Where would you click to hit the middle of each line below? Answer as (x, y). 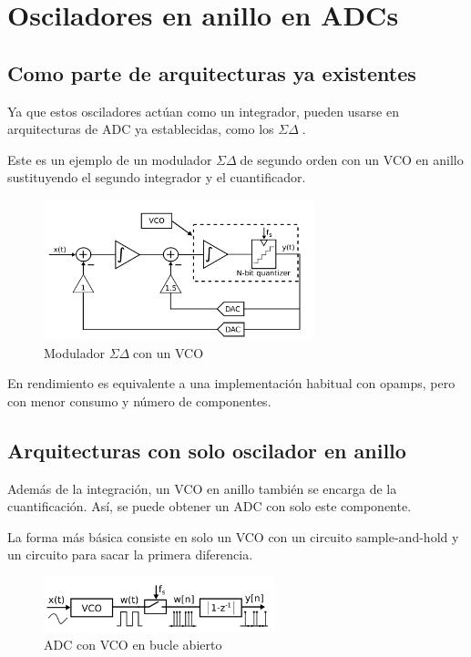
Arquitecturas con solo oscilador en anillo (207, 450)
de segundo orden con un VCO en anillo (352, 159)
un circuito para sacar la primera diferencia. (130, 554)
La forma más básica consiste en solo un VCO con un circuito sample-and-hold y (233, 536)
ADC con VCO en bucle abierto (133, 645)
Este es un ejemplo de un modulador (110, 159)
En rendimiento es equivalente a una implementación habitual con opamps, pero (231, 383)
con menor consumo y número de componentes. (139, 400)
